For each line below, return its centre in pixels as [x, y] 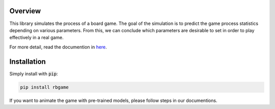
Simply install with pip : [34, 73]
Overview [25, 11]
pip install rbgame [44, 87]
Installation [28, 61]
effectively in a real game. [36, 38]
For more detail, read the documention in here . [58, 47]
